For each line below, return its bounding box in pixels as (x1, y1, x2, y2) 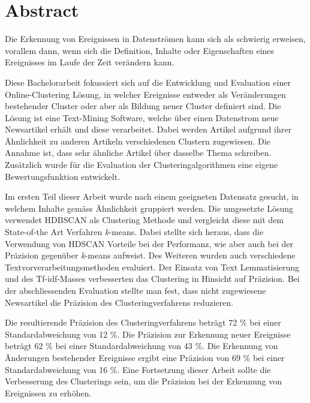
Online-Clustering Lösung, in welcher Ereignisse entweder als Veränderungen (5, 88, 286, 100)
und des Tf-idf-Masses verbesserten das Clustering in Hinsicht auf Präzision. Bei (5, 272, 300, 285)
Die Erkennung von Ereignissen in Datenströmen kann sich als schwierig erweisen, (5, 32, 306, 45)
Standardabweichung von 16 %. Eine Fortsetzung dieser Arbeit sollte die (5, 363, 271, 375)
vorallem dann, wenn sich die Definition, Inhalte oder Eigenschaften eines (5, 44, 275, 56)
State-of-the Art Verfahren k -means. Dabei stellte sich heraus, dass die (5, 225, 264, 238)
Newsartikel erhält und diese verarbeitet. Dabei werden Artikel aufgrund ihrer (5, 123, 291, 136)
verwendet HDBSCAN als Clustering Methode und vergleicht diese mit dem (5, 213, 284, 226)
